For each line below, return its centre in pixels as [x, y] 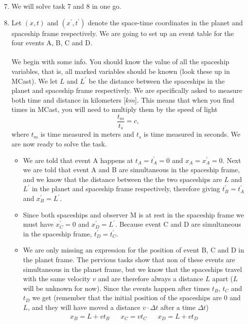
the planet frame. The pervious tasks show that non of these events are [129, 259]
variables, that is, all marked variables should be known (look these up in [121, 71]
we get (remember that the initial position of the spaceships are [127, 297]
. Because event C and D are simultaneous [178, 224]
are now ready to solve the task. [59, 144]
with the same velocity [57, 279]
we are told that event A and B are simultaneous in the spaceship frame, [132, 170]
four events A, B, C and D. [52, 43]
